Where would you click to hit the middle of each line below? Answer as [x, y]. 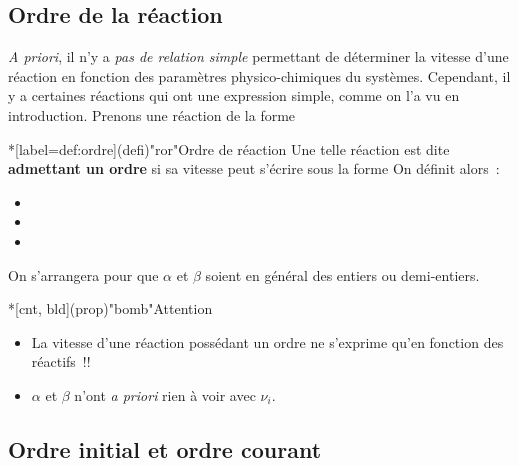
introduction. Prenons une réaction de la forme [152, 114]
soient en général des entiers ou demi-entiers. [342, 274]
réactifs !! [61, 361]
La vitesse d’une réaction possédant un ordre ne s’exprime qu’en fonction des [267, 341]
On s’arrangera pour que [83, 274]
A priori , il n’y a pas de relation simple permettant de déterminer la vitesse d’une [258, 56]
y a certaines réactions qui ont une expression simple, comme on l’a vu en [234, 95]
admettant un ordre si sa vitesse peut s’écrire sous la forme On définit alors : [254, 168]
